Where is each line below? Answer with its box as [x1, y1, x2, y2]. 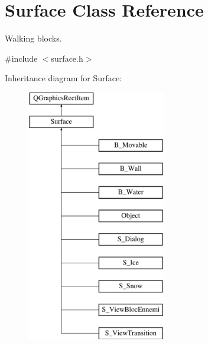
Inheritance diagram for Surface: [5, 72, 122, 84]
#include [5, 52, 38, 64]
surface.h [51, 52, 83, 64]
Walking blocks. [5, 32, 62, 44]
